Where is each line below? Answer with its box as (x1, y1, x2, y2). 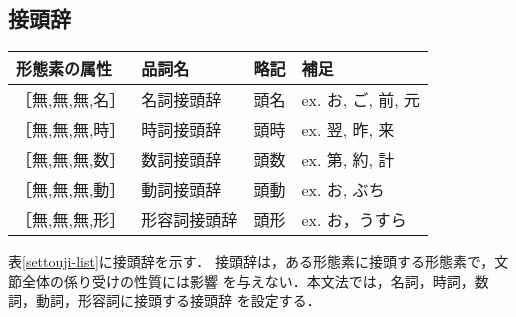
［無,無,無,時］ (16, 118, 126, 142)
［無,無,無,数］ (16, 148, 126, 172)
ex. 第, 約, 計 (301, 148, 395, 172)
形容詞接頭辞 (141, 208, 238, 232)
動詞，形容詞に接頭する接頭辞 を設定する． (35, 290, 321, 311)
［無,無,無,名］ (16, 88, 126, 112)
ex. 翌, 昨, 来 (301, 118, 395, 142)
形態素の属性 (16, 57, 113, 81)
